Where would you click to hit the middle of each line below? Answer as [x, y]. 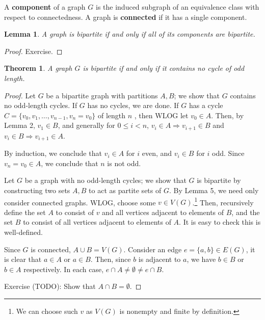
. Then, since [111, 259]
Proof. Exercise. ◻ [33, 51]
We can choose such [47, 311]
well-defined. [23, 232]
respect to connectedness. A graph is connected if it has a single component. [126, 17]
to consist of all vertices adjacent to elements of [97, 222]
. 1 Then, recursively [223, 201]
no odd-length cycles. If [41, 105]
